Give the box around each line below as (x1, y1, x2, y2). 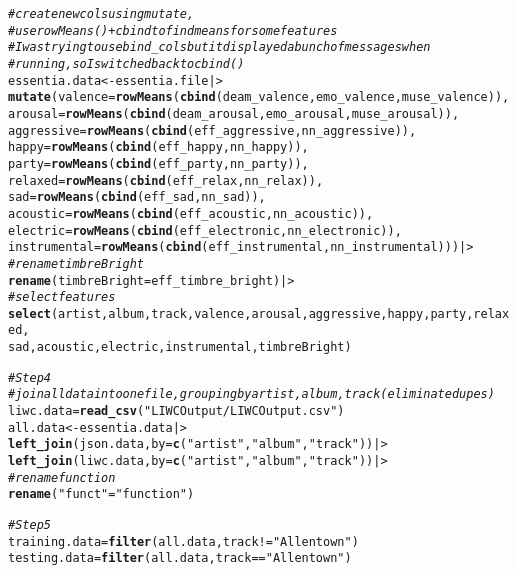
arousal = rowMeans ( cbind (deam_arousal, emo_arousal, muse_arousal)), (8, 106, 460, 121)
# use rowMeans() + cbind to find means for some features (8, 23, 338, 38)
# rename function (8, 470, 116, 485)
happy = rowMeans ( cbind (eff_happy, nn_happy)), (8, 140, 309, 155)
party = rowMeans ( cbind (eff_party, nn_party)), (8, 156, 309, 171)
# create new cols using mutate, (8, 7, 195, 21)
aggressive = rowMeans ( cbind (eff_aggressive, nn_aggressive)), (8, 123, 417, 138)
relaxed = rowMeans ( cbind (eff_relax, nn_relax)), (8, 173, 324, 188)
